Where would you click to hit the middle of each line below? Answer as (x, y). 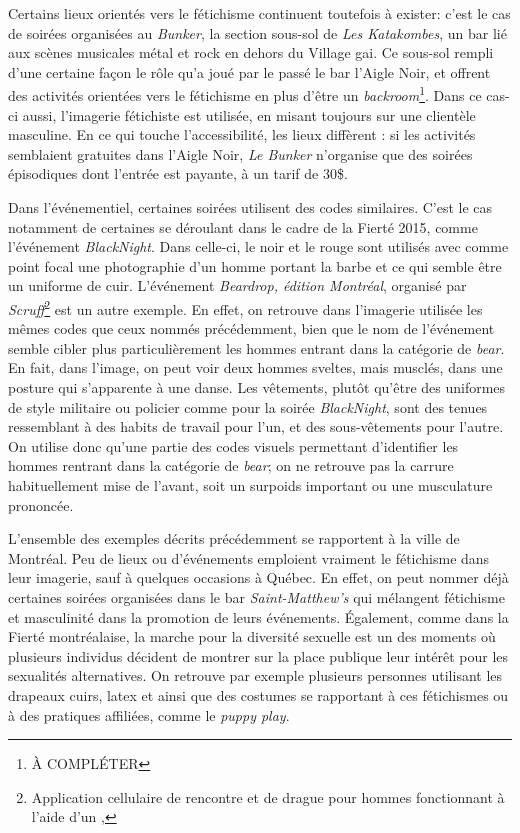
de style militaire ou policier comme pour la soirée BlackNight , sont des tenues (248, 406)
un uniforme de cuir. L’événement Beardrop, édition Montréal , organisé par (237, 285)
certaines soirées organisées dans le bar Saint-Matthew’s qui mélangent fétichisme (256, 596)
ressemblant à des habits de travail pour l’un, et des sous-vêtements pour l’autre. (256, 426)
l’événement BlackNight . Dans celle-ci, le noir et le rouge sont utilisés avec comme (258, 246)
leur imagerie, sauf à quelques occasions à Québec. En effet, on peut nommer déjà (258, 577)
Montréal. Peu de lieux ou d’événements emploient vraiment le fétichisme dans (249, 557)
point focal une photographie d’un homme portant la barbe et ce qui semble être (255, 265)
